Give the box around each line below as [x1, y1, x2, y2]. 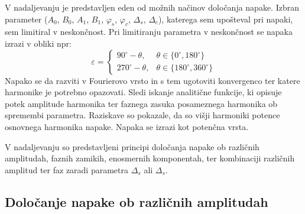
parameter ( [5, 12, 48, 25]
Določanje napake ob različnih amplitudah [5, 192, 268, 210]
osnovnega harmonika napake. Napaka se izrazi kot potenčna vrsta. [5, 120, 249, 132]
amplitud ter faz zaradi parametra [5, 163, 129, 176]
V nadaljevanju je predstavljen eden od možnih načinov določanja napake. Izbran [5, 1, 299, 13]
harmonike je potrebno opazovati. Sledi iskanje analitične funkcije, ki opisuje [5, 86, 282, 98]
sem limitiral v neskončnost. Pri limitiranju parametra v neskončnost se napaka [5, 25, 293, 38]
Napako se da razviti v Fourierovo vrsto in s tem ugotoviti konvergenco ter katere [5, 74, 300, 86]
